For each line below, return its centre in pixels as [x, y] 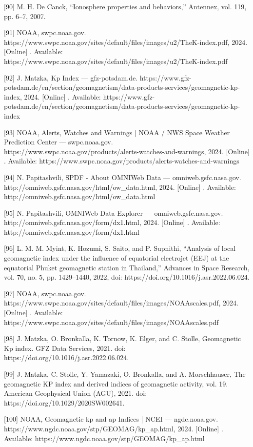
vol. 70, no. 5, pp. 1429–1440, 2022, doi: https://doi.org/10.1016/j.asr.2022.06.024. [127, 277]
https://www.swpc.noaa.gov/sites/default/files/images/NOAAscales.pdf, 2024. [121, 303]
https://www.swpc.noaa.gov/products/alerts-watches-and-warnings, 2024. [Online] [127, 151]
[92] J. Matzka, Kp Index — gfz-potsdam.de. [71, 77]
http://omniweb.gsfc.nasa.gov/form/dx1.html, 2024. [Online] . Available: [112, 222]
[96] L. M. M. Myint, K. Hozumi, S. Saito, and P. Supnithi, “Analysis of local [120, 248]
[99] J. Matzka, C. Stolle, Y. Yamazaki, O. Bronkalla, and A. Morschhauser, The [125, 374]
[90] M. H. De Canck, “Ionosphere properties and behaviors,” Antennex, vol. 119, [125, 6]
